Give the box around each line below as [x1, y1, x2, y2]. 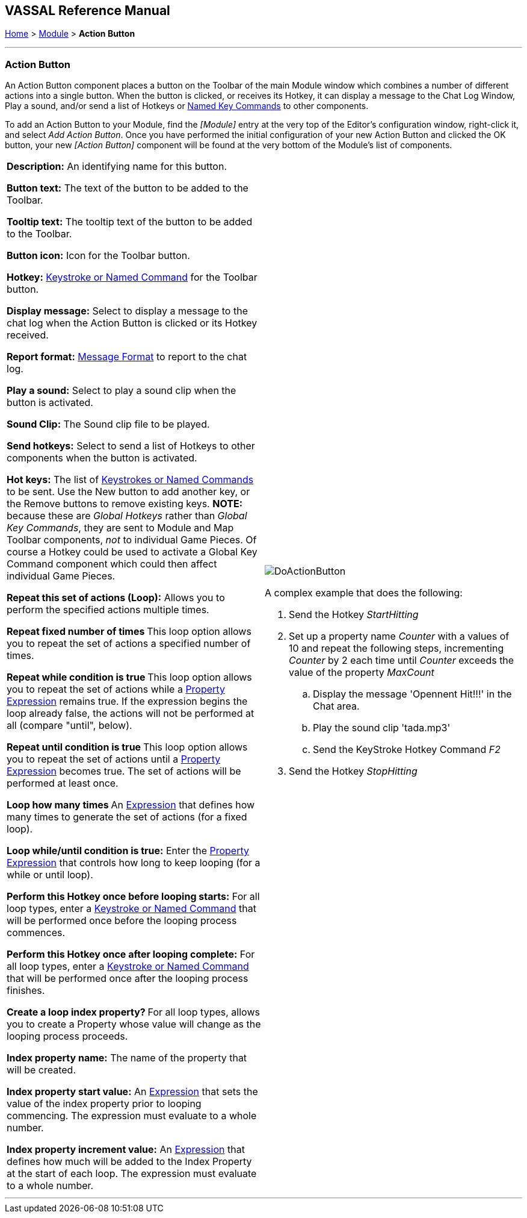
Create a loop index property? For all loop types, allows [7, 1006, 260, 1019]
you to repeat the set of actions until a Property [7, 753, 221, 766]
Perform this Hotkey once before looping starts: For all [7, 890, 260, 903]
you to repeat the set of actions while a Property [7, 683, 225, 696]
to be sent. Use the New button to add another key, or [7, 486, 250, 498]
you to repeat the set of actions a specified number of [7, 637, 251, 650]
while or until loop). [7, 869, 93, 881]
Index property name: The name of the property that [7, 1052, 247, 1064]
